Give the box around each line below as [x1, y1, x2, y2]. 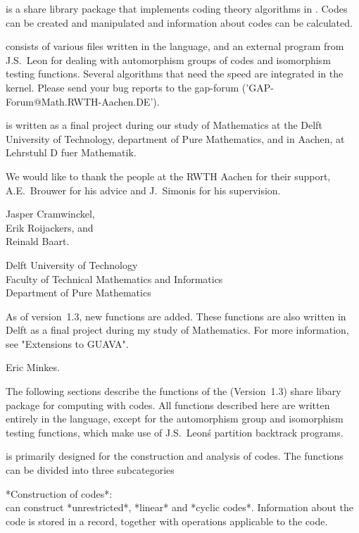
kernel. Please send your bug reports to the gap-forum [6, 80, 239, 94]
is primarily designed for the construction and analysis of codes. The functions [6, 449, 344, 463]
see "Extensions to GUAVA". [6, 336, 129, 351]
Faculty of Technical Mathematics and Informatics [6, 271, 223, 286]
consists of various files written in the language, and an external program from [6, 39, 344, 54]
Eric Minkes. [6, 360, 60, 375]
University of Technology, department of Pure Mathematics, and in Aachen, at [6, 131, 345, 146]
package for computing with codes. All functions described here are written [6, 397, 330, 412]
